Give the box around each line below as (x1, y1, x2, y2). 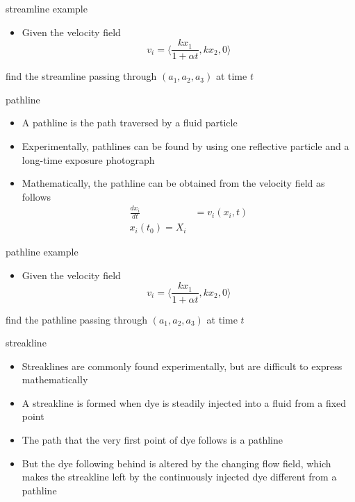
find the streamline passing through (6, 69, 157, 83)
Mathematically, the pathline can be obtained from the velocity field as (22, 176, 325, 190)
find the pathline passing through (6, 312, 148, 326)
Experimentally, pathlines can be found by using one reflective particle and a (22, 139, 349, 153)
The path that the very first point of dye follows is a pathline (22, 433, 283, 447)
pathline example (6, 244, 79, 259)
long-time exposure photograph (22, 152, 155, 167)
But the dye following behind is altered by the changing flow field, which (22, 455, 331, 470)
